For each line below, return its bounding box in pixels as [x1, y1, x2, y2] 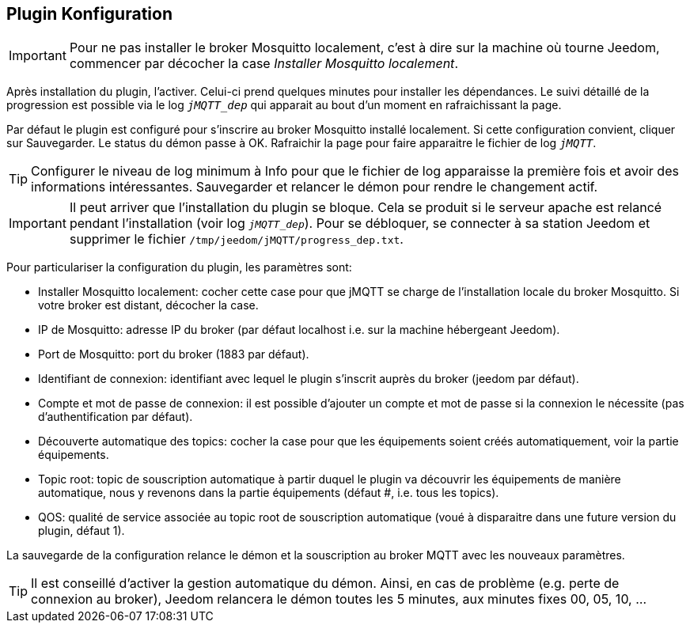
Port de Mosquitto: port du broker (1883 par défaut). [38, 347, 309, 362]
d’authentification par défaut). [38, 410, 193, 424]
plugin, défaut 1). [38, 524, 125, 538]
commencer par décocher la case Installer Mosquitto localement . [69, 55, 458, 72]
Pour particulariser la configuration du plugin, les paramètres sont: [6, 260, 352, 275]
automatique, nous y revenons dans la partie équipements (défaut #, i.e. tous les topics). [38, 486, 499, 500]
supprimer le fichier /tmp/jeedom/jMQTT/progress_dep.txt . [69, 231, 404, 248]
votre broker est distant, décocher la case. [38, 298, 259, 313]
